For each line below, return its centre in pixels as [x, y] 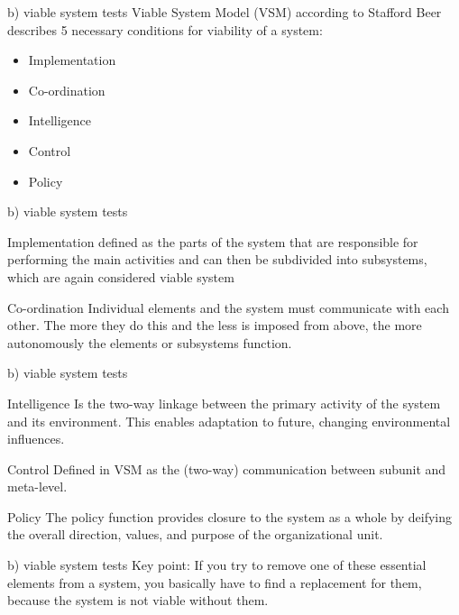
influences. [36, 439]
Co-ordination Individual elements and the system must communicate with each [228, 307]
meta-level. [37, 486]
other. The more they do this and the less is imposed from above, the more [215, 325]
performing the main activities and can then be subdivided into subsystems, [217, 259]
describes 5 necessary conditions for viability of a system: [165, 29]
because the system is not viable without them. [138, 600]
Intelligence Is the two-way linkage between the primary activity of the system [224, 403]
